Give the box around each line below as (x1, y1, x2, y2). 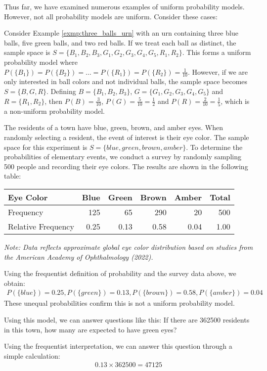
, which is (221, 95, 250, 106)
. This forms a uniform (182, 47, 251, 57)
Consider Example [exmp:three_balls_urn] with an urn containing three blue (4, 28, 238, 38)
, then (44, 95, 62, 106)
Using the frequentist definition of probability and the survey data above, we (4, 268, 236, 278)
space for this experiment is (4, 141, 88, 152)
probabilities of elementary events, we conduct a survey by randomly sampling (4, 151, 241, 162)
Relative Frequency (8, 221, 74, 232)
